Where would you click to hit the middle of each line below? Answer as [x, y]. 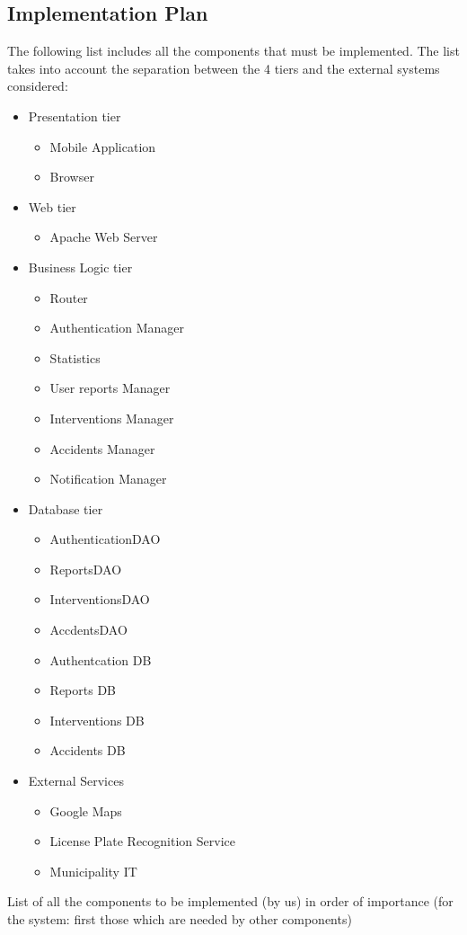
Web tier [52, 206]
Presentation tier [75, 116]
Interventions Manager [112, 418]
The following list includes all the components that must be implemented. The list [233, 51]
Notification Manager [108, 479]
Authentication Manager [117, 328]
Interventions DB [97, 720]
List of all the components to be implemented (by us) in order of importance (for [230, 901]
